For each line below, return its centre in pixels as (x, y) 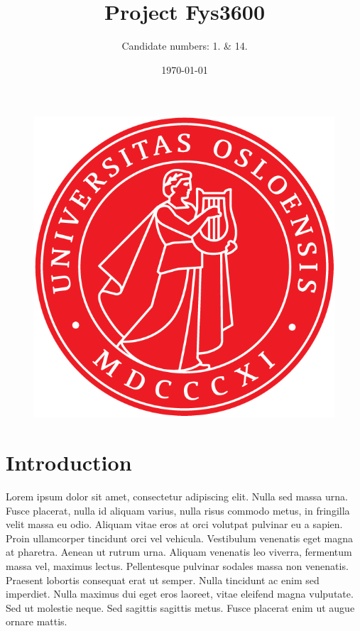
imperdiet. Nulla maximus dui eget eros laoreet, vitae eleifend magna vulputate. (180, 594)
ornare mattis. (37, 621)
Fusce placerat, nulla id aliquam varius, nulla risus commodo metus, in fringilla (178, 510)
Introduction (69, 462)
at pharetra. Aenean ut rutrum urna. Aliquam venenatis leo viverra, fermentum (179, 552)
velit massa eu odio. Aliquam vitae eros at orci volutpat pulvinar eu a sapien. (174, 524)
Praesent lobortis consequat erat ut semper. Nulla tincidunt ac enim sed (163, 580)
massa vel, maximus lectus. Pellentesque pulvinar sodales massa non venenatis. (177, 566)
